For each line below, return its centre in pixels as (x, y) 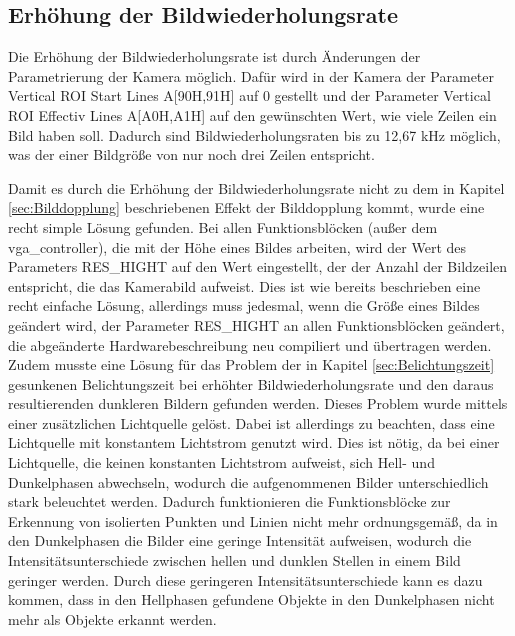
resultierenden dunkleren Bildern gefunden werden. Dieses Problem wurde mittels (258, 403)
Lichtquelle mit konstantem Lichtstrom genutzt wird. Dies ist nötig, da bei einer (254, 442)
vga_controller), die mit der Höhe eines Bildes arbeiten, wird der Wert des (237, 246)
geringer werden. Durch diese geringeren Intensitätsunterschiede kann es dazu (245, 579)
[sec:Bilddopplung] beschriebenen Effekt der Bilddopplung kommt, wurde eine (246, 207)
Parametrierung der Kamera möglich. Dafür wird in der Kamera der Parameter (251, 75)
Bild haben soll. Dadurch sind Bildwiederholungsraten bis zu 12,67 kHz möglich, (254, 134)
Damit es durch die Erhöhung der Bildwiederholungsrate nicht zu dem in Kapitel (256, 187)
